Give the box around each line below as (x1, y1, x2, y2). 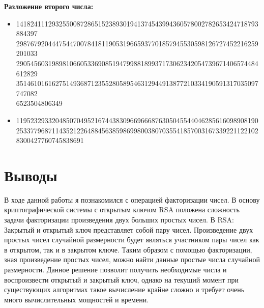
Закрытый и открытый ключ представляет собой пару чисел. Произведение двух (4, 224, 253, 235)
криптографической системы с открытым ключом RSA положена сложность (4, 204, 240, 215)
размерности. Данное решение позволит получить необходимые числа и (4, 264, 227, 274)
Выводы (4, 164, 57, 185)
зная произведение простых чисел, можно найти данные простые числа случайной (4, 254, 260, 265)
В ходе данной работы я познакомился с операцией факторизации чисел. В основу (4, 194, 260, 205)
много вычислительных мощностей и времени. (4, 294, 149, 304)
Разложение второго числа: (4, 1, 94, 11)
